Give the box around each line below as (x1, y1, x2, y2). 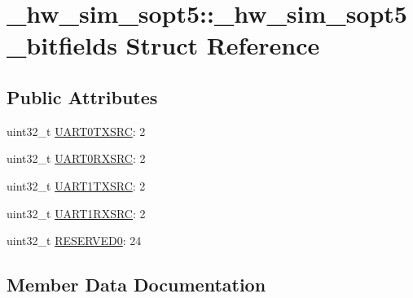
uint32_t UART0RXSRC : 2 (7, 150, 146, 167)
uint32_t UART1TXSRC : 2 (7, 177, 146, 194)
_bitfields (7, 28, 117, 62)
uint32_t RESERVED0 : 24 (7, 232, 142, 249)
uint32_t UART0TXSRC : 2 (7, 122, 146, 139)
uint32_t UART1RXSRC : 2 (7, 204, 146, 221)
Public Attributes (7, 84, 158, 109)
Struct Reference (125, 28, 320, 62)
